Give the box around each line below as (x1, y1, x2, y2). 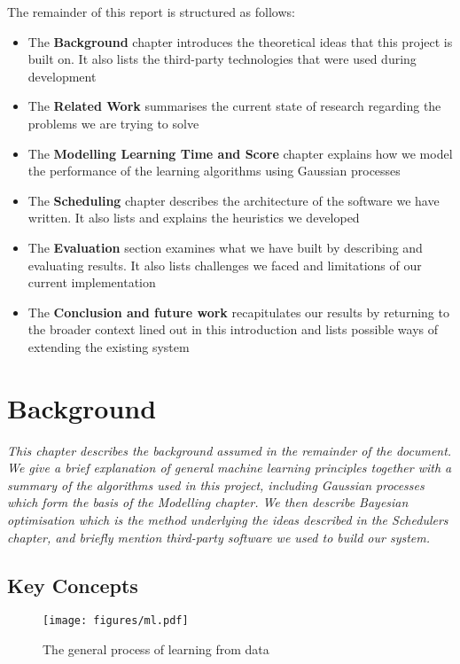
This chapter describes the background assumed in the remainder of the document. (7, 441, 452, 459)
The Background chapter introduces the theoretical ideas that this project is (27, 32, 453, 51)
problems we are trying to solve (27, 113, 199, 132)
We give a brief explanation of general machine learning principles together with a (7, 458, 452, 477)
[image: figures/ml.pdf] (43, 614, 189, 628)
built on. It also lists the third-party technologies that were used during (27, 50, 417, 68)
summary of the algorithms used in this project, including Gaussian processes (7, 475, 425, 494)
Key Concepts (7, 571, 138, 598)
